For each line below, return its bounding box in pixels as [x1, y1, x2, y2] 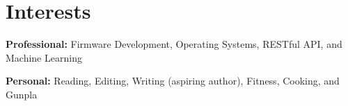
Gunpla [6, 87, 38, 101]
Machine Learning [6, 50, 82, 64]
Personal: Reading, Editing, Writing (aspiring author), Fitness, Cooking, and [6, 73, 340, 88]
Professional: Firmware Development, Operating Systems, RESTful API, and [6, 37, 342, 51]
